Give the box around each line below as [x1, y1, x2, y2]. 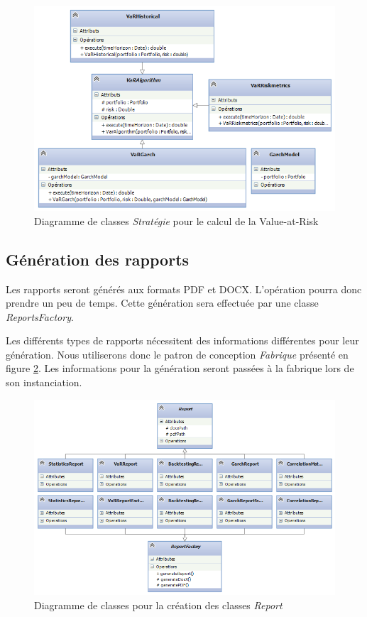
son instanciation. [6, 375, 82, 390]
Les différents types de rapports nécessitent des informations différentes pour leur [6, 333, 359, 348]
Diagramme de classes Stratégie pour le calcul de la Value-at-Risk [34, 213, 319, 228]
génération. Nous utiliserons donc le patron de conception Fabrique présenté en [6, 346, 349, 361]
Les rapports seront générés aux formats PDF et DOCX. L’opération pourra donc [6, 281, 362, 296]
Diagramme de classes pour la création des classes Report [34, 597, 283, 612]
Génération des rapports [6, 248, 190, 270]
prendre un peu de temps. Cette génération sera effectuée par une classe [6, 295, 319, 310]
